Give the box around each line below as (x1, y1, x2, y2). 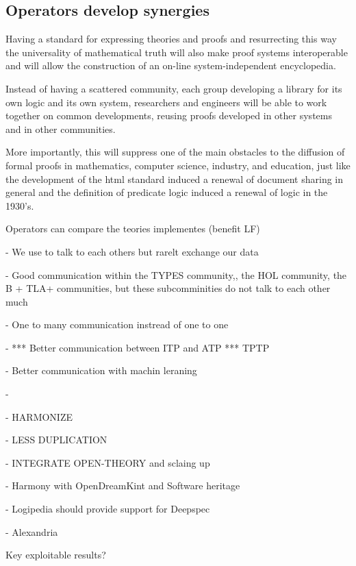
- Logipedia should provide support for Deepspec (5, 502, 210, 516)
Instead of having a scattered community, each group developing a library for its (5, 81, 342, 95)
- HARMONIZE (5, 409, 73, 423)
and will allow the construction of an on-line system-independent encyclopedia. (5, 58, 336, 73)
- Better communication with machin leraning (5, 363, 197, 378)
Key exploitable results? (5, 547, 106, 562)
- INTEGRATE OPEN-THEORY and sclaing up (5, 455, 210, 469)
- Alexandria (5, 524, 58, 539)
